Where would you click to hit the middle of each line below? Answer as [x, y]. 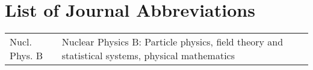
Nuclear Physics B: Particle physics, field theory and [172, 42]
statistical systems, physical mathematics [148, 56]
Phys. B [26, 56]
